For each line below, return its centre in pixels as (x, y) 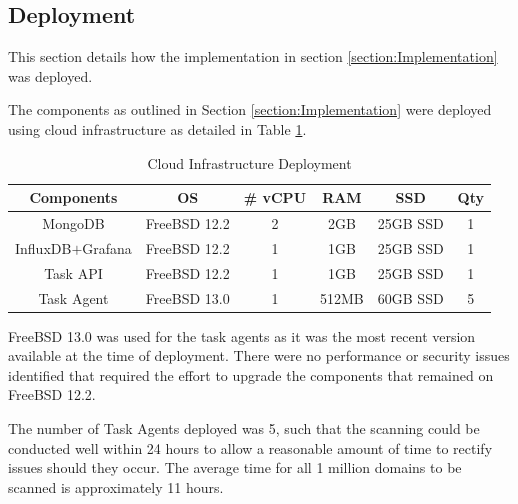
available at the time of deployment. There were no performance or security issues (259, 355)
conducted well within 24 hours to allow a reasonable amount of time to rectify (250, 447)
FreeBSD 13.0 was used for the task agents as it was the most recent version (242, 335)
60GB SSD (410, 297)
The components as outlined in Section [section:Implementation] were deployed (250, 109)
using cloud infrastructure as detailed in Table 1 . (157, 128)
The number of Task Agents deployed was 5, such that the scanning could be (244, 428)
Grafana (107, 247)
